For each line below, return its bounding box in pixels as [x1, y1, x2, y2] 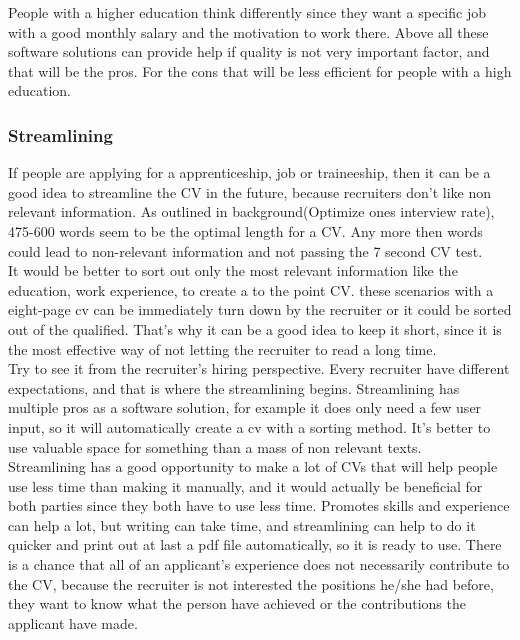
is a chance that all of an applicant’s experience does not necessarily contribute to [8, 554, 510, 575]
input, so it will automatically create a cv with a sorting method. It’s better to [8, 416, 491, 437]
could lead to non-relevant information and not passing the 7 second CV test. [8, 240, 483, 261]
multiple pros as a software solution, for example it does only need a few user [8, 397, 482, 418]
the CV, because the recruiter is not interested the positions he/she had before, [8, 573, 494, 594]
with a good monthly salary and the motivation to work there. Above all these [8, 21, 489, 42]
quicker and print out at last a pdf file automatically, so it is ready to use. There [8, 534, 502, 555]
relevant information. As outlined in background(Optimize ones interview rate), [8, 201, 495, 222]
